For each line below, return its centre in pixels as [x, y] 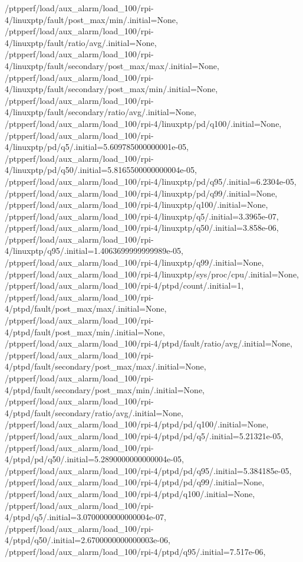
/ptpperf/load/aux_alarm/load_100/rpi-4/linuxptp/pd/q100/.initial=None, [143, 123]
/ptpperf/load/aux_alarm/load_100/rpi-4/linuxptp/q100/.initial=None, [136, 205]
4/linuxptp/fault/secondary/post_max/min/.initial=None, [111, 89]
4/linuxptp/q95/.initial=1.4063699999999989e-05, [94, 251]
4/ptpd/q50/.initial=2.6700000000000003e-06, [88, 540]
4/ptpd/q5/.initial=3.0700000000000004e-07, [85, 517]
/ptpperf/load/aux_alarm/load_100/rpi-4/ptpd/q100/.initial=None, [130, 493]
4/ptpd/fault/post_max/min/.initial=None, [85, 331]
